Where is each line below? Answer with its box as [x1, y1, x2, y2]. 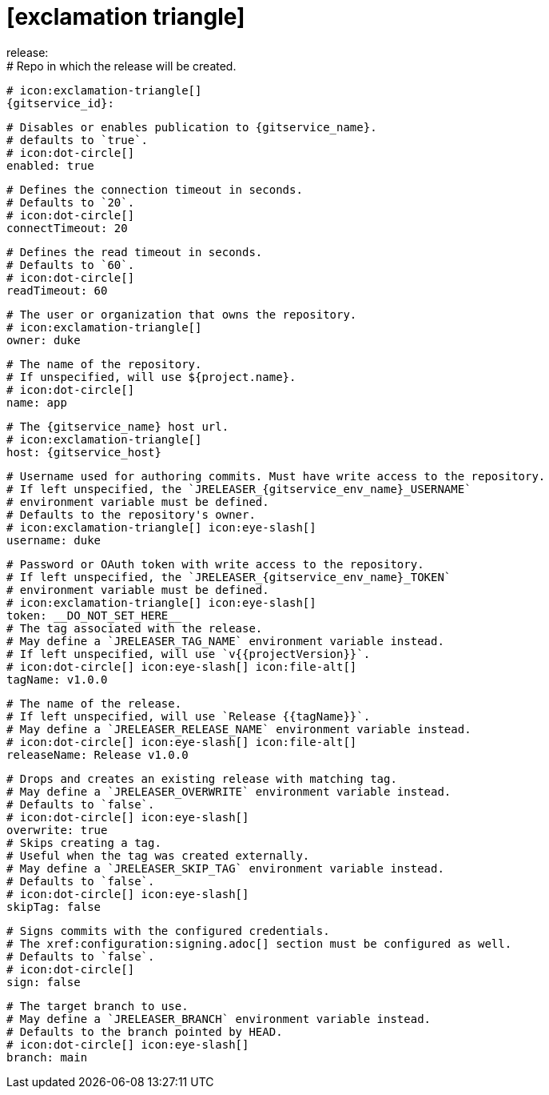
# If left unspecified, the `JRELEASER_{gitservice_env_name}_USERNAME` [6, 482, 471, 495]
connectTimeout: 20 [6, 221, 128, 235]
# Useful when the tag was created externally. [6, 848, 310, 862]
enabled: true [6, 158, 94, 172]
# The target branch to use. [6, 999, 189, 1013]
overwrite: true [6, 823, 108, 836]
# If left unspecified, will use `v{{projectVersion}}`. [6, 647, 371, 660]
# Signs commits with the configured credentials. [6, 924, 330, 937]
